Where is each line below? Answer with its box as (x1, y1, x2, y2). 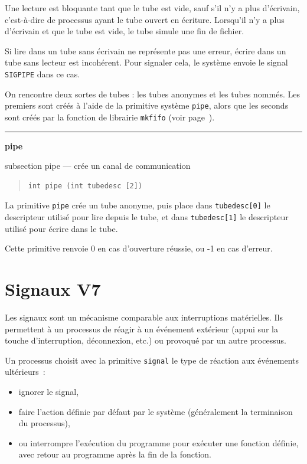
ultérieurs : (5, 365, 45, 378)
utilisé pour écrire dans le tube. (5, 222, 118, 234)
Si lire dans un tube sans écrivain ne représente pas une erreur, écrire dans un (5, 44, 286, 57)
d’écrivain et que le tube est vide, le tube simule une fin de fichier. (5, 25, 244, 37)
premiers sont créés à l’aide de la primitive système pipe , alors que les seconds (5, 99, 289, 112)
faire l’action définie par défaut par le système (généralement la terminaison (18, 405, 293, 417)
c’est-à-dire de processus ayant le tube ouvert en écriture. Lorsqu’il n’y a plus (5, 13, 285, 25)
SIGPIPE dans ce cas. (5, 67, 80, 80)
